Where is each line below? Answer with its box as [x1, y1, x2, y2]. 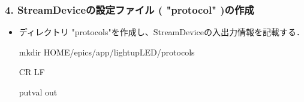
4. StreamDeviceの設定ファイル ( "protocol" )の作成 [5, 2, 254, 17]
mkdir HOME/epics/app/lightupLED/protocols [19, 45, 195, 58]
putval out [19, 86, 58, 98]
